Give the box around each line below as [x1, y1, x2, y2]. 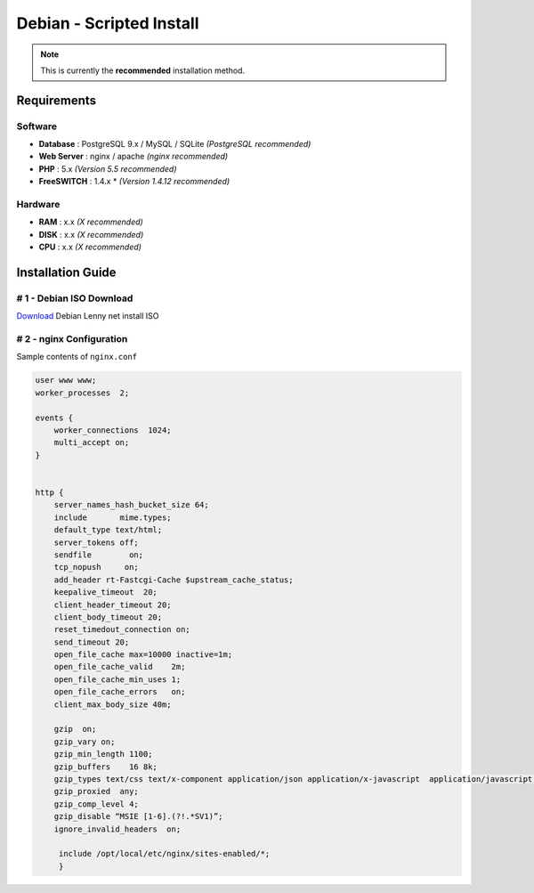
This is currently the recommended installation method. [40, 65, 245, 76]
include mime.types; [53, 512, 173, 523]
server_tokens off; [53, 537, 140, 548]
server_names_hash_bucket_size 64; [53, 499, 209, 510]
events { [35, 412, 74, 423]
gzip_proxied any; [53, 786, 140, 797]
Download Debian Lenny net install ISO [16, 311, 159, 321]
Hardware [16, 199, 61, 211]
